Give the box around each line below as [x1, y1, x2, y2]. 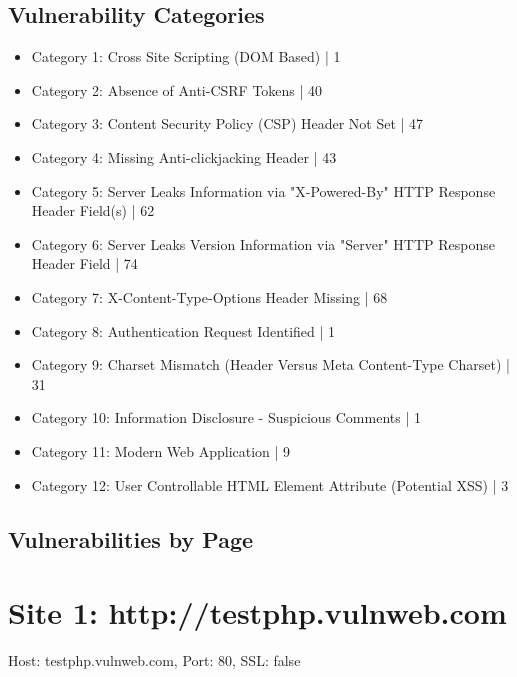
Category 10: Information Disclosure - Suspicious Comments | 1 [31, 407, 421, 428]
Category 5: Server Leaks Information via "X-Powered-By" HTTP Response [31, 180, 496, 201]
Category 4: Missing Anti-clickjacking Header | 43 [31, 146, 337, 167]
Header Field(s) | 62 [31, 200, 155, 221]
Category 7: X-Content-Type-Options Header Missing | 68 [31, 286, 388, 307]
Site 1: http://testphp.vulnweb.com [8, 592, 507, 633]
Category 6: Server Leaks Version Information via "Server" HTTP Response [31, 233, 495, 254]
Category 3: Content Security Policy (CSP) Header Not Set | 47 [31, 113, 424, 134]
